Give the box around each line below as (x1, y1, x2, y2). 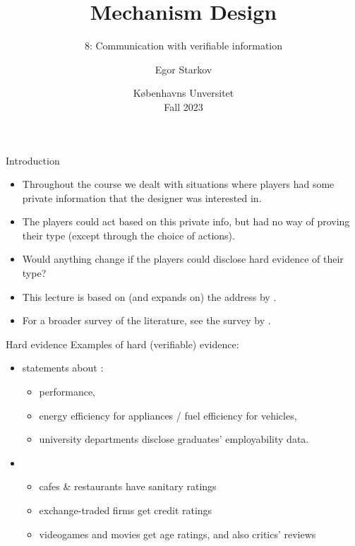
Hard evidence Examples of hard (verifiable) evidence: (6, 336, 239, 351)
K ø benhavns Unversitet (133, 85, 234, 100)
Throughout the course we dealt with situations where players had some (22, 177, 335, 191)
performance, (39, 384, 96, 399)
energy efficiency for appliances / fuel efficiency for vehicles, (39, 408, 297, 422)
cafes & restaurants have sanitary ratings (39, 479, 217, 494)
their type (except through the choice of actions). (22, 227, 235, 242)
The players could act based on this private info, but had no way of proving (22, 214, 350, 229)
